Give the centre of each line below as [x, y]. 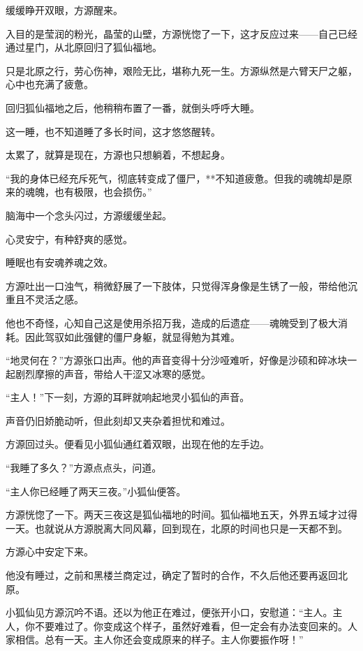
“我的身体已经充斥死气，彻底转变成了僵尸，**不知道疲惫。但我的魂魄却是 [174, 178]
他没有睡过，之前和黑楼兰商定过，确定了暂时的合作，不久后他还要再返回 [172, 575]
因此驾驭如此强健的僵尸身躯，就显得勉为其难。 [132, 336]
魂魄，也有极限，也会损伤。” [88, 192]
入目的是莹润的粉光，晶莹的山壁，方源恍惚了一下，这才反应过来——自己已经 [181, 33]
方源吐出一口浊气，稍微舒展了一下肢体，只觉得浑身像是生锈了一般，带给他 [177, 285]
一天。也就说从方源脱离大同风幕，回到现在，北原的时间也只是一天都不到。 [177, 528]
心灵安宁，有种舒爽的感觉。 [69, 239]
